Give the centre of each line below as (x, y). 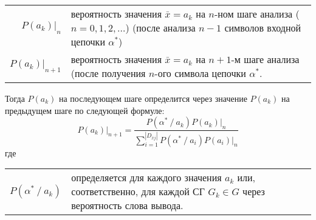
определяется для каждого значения (146, 178)
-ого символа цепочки (200, 73)
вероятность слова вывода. (127, 205)
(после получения (108, 73)
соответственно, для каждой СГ (138, 192)
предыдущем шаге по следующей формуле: (85, 110)
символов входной (263, 28)
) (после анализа (160, 28)
